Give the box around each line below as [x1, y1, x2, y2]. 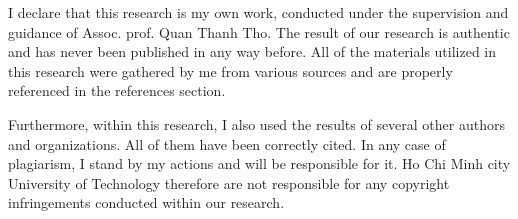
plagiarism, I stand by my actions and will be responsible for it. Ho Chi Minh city [8, 153, 511, 174]
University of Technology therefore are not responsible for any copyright [8, 172, 450, 193]
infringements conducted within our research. [8, 192, 285, 213]
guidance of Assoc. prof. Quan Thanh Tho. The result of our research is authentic [8, 21, 510, 42]
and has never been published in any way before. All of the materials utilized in [8, 41, 497, 62]
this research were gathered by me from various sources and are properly [8, 60, 453, 81]
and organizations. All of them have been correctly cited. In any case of [8, 133, 446, 154]
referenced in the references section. [8, 80, 226, 101]
